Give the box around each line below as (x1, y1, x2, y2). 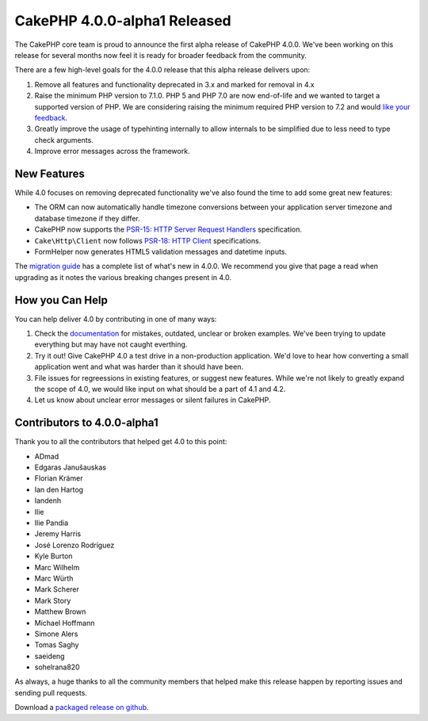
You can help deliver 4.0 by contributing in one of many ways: (14, 314, 217, 324)
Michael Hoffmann (34, 618, 95, 627)
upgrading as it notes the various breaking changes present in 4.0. (14, 272, 232, 282)
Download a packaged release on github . (14, 703, 150, 712)
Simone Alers (34, 629, 78, 639)
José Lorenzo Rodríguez (34, 540, 115, 550)
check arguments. (34, 135, 94, 144)
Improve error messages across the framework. (34, 147, 190, 156)
